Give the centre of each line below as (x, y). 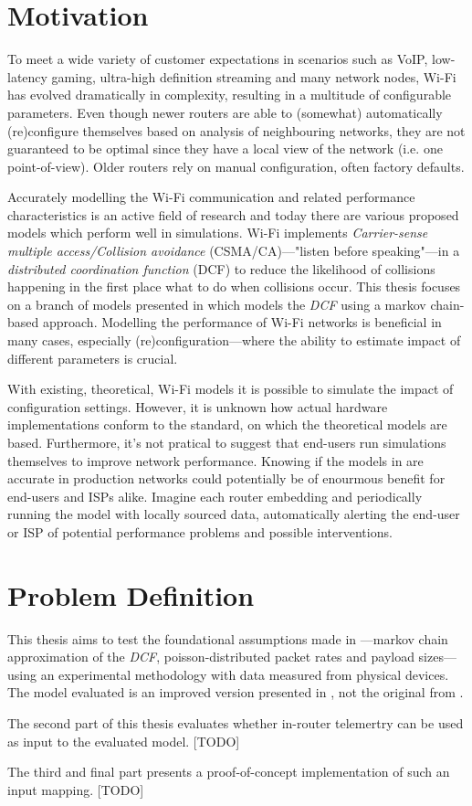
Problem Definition (131, 594)
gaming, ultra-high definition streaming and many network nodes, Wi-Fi (254, 76)
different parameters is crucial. (93, 358)
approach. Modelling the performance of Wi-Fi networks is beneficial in (242, 322)
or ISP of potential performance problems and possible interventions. (200, 531)
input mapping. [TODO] (76, 789)
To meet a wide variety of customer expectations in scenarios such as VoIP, (218, 59)
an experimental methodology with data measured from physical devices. (245, 674)
